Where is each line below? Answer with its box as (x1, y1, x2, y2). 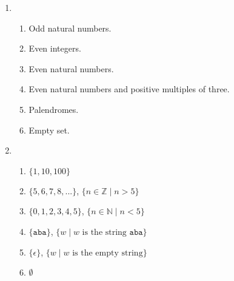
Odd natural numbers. (28, 21, 112, 34)
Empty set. (28, 123, 70, 136)
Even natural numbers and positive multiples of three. (28, 83, 230, 95)
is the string (82, 228, 127, 237)
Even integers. (28, 42, 81, 55)
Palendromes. (28, 103, 79, 115)
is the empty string (72, 248, 143, 257)
